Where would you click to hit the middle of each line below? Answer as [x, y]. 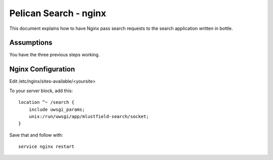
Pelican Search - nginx [58, 13]
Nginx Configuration [42, 69]
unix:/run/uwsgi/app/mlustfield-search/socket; [89, 116]
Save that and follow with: [36, 135]
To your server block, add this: [41, 91]
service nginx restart [47, 147]
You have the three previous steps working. [55, 55]
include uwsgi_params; [57, 109]
